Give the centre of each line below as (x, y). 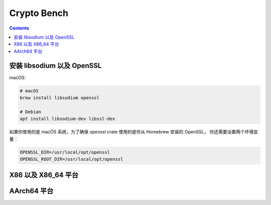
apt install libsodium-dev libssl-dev (67, 119)
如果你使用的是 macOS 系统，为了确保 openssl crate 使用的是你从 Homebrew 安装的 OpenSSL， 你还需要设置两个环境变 (134, 132)
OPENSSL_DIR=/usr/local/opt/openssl (65, 152)
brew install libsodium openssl (60, 98)
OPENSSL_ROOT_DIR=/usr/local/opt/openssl (72, 159)
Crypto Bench (39, 13)
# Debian (31, 112)
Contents (19, 28)
